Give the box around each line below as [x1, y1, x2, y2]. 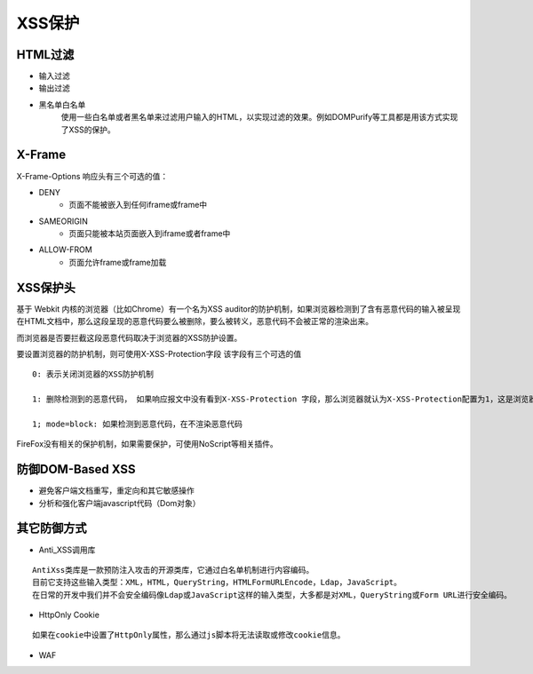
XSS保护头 [16, 280, 76, 295]
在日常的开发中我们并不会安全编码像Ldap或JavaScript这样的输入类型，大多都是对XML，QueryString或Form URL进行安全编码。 [32, 590, 513, 599]
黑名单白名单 [38, 99, 86, 110]
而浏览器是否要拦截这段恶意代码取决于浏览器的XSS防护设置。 [16, 332, 243, 343]
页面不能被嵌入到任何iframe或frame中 [68, 200, 208, 210]
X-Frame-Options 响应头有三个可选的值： [16, 170, 169, 181]
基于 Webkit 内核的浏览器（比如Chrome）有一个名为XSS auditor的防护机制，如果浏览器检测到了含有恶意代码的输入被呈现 [16, 303, 461, 314]
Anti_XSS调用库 [38, 544, 96, 555]
